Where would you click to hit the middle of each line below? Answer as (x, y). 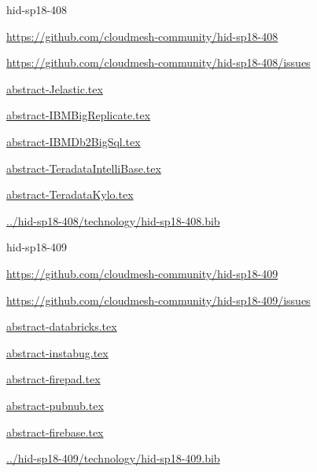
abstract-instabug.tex (57, 352)
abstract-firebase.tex (55, 432)
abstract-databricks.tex (62, 326)
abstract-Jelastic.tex (55, 88)
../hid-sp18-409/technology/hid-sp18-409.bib (113, 458)
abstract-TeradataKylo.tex (70, 194)
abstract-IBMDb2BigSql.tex (74, 141)
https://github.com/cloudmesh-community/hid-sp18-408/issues (158, 62)
